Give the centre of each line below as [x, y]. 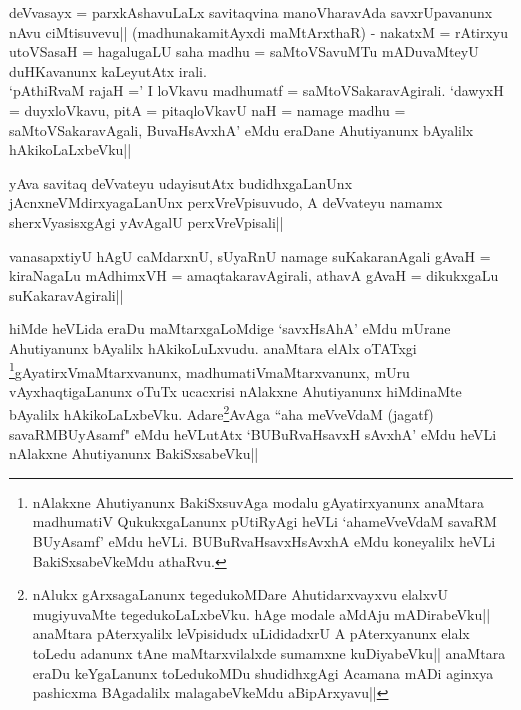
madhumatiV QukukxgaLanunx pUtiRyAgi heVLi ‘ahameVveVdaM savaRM [264, 521]
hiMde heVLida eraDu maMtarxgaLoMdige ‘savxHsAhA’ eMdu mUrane [230, 328]
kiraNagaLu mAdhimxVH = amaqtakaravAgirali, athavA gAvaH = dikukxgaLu [254, 275]
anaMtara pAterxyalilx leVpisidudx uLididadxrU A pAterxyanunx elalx [251, 633]
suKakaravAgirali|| [66, 294]
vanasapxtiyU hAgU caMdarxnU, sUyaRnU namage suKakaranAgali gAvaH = [250, 255]
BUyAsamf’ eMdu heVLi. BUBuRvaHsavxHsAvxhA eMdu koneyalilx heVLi [264, 540]
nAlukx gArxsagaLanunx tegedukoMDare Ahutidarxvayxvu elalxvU [240, 594]
